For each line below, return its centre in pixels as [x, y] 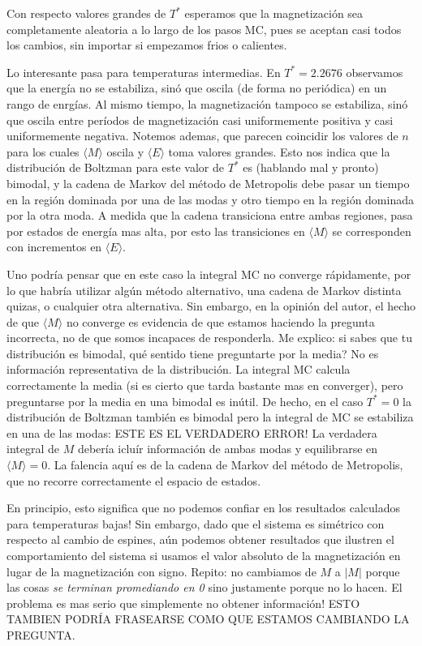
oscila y [125, 151]
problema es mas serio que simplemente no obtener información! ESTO [183, 603]
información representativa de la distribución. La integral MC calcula [179, 369]
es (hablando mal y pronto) [311, 167]
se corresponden [372, 231]
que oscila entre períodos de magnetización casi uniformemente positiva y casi [200, 120]
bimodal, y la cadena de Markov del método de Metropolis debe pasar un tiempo [208, 183]
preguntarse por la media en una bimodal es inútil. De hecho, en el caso [185, 401]
